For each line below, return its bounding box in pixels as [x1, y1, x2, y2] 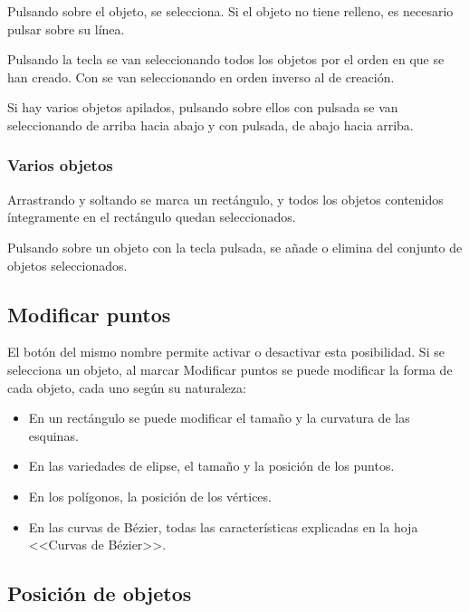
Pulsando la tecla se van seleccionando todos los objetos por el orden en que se [7, 50, 445, 69]
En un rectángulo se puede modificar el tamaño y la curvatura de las [28, 408, 410, 427]
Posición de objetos [7, 579, 192, 607]
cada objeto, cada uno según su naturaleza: [7, 378, 246, 397]
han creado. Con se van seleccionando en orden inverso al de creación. [7, 67, 395, 86]
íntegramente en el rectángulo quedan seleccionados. [7, 207, 296, 226]
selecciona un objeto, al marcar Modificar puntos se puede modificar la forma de [7, 359, 453, 378]
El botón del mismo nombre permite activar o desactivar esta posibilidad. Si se [7, 342, 445, 361]
